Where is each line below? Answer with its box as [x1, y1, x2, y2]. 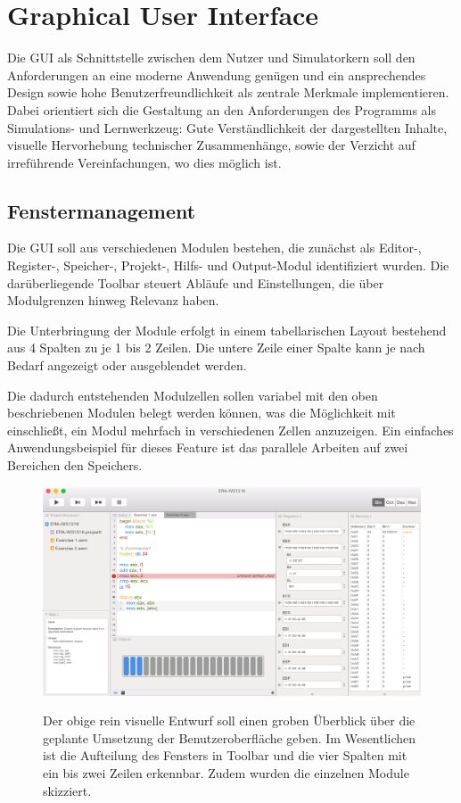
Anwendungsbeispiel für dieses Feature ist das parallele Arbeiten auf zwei [7, 438, 408, 457]
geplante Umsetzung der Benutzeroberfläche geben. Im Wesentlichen [43, 728, 416, 747]
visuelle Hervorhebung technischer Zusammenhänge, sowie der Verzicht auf [7, 136, 416, 154]
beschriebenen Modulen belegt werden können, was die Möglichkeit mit [7, 403, 396, 422]
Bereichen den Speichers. [7, 456, 143, 475]
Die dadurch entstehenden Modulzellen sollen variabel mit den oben [7, 385, 378, 404]
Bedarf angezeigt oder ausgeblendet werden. [7, 356, 247, 375]
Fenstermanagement [7, 196, 196, 224]
